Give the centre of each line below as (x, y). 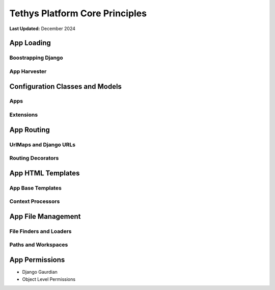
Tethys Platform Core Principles (78, 13)
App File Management (45, 216)
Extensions (24, 115)
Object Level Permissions (49, 279)
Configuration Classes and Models (66, 86)
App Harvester (28, 71)
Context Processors (35, 201)
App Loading (30, 43)
